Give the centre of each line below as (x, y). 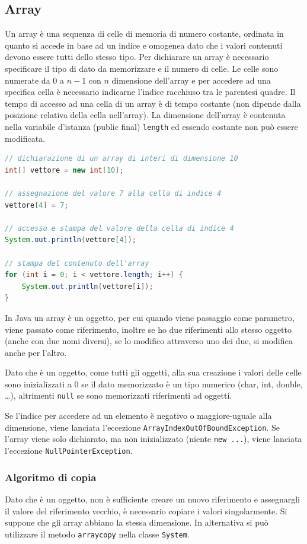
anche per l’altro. (36, 352)
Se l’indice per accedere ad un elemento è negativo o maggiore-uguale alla (138, 416)
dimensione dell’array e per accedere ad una (191, 80)
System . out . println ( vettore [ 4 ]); (71, 240)
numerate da (28, 80)
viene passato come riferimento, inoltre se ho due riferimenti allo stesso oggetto (148, 329)
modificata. (25, 138)
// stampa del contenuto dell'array (77, 263)
